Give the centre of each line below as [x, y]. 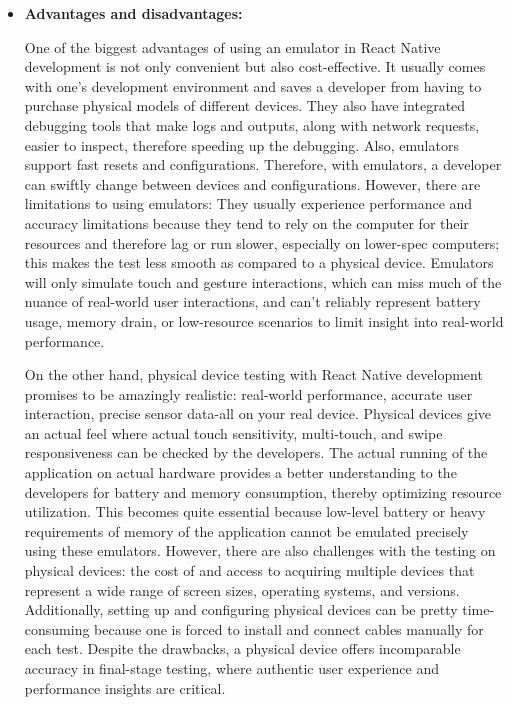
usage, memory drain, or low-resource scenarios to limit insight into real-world [264, 320]
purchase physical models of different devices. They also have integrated [245, 105]
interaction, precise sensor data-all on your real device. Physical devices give [258, 413]
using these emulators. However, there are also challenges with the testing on [260, 550]
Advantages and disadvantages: [133, 13]
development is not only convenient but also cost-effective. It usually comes [255, 66]
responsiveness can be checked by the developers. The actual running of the [256, 452]
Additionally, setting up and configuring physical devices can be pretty [241, 609]
